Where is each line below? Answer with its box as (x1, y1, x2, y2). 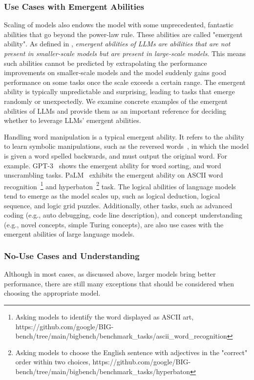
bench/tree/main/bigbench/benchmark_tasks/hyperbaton (15, 366, 190, 376)
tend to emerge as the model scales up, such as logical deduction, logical (4, 190, 220, 200)
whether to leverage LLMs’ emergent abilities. (4, 115, 141, 125)
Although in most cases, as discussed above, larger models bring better (4, 269, 216, 279)
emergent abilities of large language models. (4, 229, 135, 239)
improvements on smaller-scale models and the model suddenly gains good (4, 67, 227, 78)
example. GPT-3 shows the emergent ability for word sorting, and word (4, 160, 221, 170)
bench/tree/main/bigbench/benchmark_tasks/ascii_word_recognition (15, 331, 227, 341)
